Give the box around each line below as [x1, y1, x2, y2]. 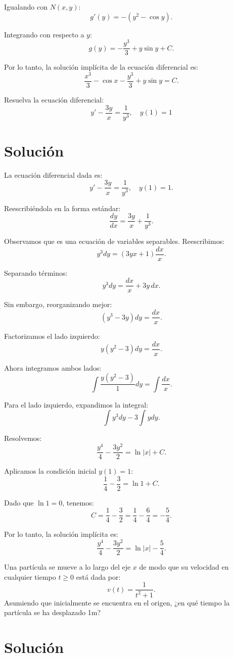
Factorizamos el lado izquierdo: [4, 331, 100, 341]
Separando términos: [4, 267, 68, 278]
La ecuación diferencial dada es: [4, 169, 103, 180]
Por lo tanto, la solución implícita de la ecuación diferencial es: [4, 62, 199, 72]
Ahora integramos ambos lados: [4, 362, 102, 373]
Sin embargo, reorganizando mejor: [4, 299, 112, 310]
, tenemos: [62, 497, 94, 508]
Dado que [4, 497, 34, 508]
